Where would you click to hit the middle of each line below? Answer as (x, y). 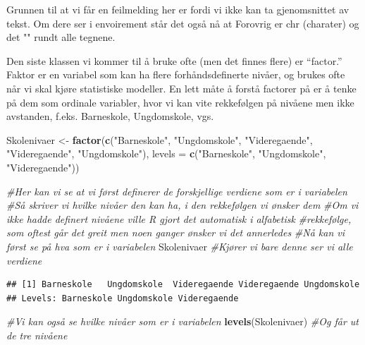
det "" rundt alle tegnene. (61, 37)
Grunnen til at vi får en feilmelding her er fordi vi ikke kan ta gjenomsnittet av (178, 9)
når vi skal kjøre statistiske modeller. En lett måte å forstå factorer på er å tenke (181, 88)
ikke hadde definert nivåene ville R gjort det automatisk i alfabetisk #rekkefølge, (179, 218)
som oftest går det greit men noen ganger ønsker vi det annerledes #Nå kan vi (176, 232)
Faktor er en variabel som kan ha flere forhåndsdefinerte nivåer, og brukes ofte (176, 74)
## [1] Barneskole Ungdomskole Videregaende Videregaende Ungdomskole (183, 285)
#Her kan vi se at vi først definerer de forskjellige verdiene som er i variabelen (177, 191)
